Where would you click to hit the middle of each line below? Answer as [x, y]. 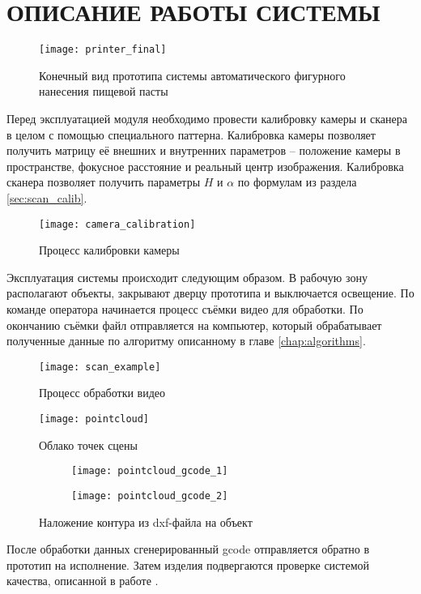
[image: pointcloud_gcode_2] [150, 496]
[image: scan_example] [100, 367]
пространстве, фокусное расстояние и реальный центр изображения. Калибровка [205, 166]
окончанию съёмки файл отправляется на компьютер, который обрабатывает [194, 325]
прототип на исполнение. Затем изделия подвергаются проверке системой [188, 564]
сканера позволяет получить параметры [104, 182]
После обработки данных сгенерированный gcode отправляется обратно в [188, 549]
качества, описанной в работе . [83, 581]
